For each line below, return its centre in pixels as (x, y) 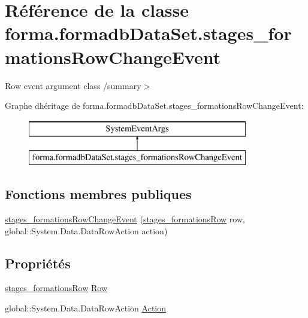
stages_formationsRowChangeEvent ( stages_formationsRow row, (125, 219)
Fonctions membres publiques (98, 194)
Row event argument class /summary (73, 85)
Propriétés (38, 263)
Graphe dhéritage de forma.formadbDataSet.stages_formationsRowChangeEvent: (154, 106)
